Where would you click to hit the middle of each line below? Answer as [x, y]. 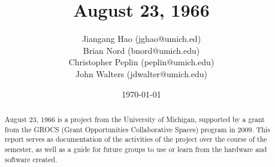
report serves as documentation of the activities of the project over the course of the [136, 139]
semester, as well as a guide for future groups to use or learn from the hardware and [136, 149]
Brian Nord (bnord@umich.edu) [141, 50]
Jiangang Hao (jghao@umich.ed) [141, 39]
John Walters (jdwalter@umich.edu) [141, 73]
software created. [31, 159]
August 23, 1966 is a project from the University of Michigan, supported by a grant [135, 119]
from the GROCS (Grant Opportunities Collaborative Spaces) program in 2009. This [137, 129]
